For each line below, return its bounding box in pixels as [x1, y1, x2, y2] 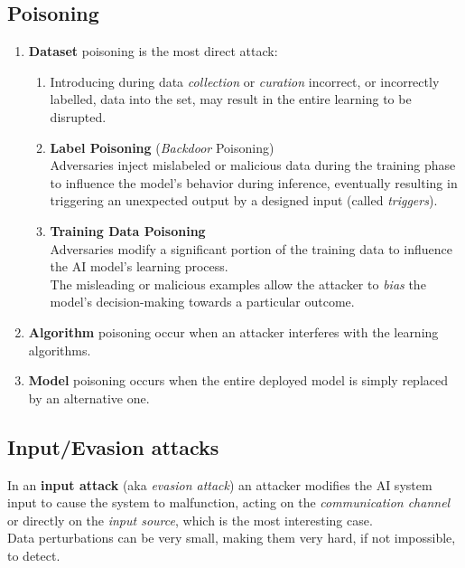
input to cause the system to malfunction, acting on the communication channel [7, 493, 451, 512]
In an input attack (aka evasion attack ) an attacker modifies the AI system [7, 475, 432, 494]
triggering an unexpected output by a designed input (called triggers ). [50, 191, 438, 210]
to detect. [7, 545, 60, 564]
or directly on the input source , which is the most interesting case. [7, 510, 373, 529]
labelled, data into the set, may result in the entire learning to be [50, 90, 412, 109]
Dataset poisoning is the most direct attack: [28, 42, 278, 61]
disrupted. [50, 107, 107, 126]
